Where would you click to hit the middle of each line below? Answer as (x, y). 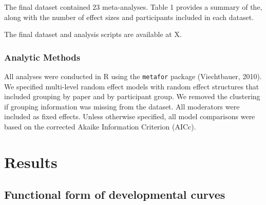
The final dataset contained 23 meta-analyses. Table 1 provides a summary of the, (133, 7)
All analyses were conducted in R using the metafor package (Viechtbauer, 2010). (133, 76)
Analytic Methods (42, 57)
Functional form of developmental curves (115, 194)
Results (31, 162)
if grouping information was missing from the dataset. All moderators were (122, 106)
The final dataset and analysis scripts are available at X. (93, 34)
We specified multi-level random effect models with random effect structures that (132, 86)
